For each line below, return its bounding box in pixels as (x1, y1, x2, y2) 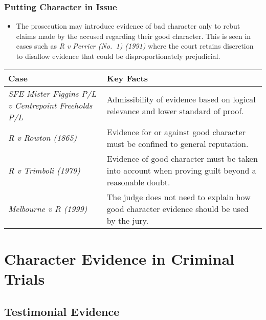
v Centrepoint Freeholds (8, 99, 93, 111)
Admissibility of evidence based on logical (106, 93, 256, 105)
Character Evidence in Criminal (4, 248, 234, 269)
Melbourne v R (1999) (8, 202, 87, 215)
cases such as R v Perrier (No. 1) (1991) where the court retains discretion (16, 40, 254, 51)
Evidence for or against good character (106, 125, 246, 138)
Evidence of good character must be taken (106, 152, 258, 164)
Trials (4, 268, 45, 289)
